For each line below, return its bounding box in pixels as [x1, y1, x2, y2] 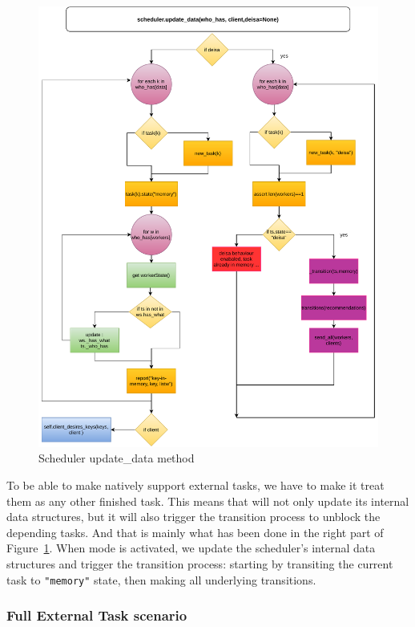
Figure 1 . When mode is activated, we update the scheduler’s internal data [6, 539, 376, 556]
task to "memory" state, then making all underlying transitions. [6, 571, 316, 588]
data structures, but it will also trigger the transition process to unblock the [6, 508, 381, 525]
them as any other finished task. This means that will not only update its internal [6, 492, 409, 509]
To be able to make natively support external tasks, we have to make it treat [6, 477, 385, 494]
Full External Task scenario [6, 605, 187, 625]
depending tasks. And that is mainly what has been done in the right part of [6, 523, 384, 540]
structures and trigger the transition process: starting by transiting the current [6, 556, 393, 572]
